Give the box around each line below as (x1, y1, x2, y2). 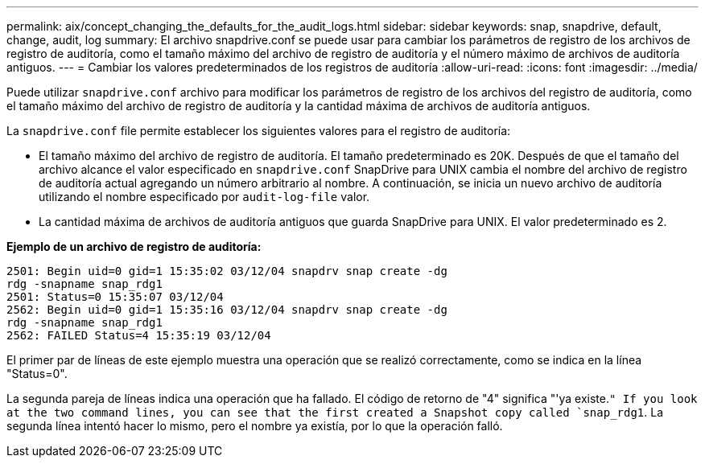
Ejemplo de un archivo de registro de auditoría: (6, 240, 262, 253)
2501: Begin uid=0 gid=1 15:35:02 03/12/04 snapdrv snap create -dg (6, 265, 447, 277)
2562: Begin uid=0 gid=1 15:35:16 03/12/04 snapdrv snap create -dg (6, 303, 447, 316)
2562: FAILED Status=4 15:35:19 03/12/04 (6, 329, 271, 342)
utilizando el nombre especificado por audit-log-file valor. (39, 190, 370, 203)
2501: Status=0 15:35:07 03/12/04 (6, 290, 224, 303)
